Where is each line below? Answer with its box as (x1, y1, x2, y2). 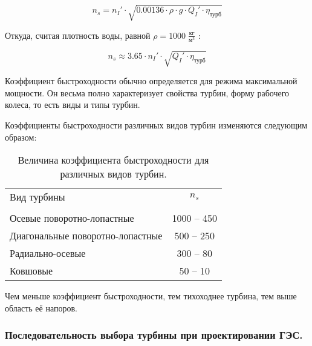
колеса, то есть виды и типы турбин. (5, 98, 140, 111)
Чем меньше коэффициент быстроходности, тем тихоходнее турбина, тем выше (5, 290, 297, 302)
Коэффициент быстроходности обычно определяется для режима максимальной (5, 75, 297, 87)
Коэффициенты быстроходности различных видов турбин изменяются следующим (5, 119, 308, 131)
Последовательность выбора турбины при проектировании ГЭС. (5, 327, 303, 342)
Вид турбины (10, 190, 65, 204)
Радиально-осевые (10, 246, 86, 261)
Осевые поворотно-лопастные (10, 211, 134, 225)
